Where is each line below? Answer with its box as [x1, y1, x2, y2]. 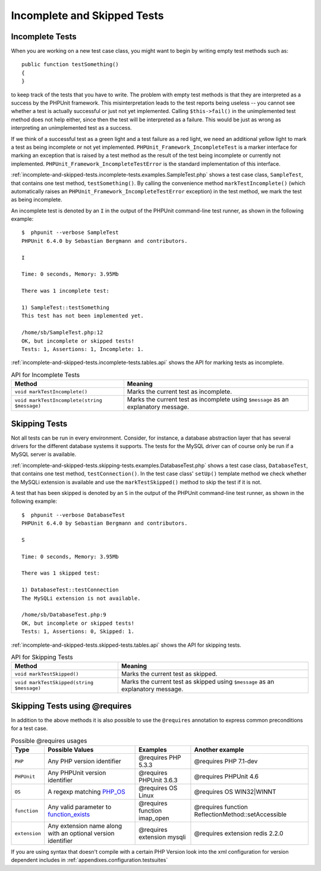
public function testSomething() [21, 61, 119, 68]
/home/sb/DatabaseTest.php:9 [21, 612, 106, 618]
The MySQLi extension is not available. [21, 595, 141, 601]
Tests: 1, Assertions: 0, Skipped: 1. [21, 628, 135, 635]
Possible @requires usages [11, 737, 87, 745]
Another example [194, 745, 244, 754]
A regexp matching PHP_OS [48, 788, 125, 796]
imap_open [139, 814, 169, 822]
